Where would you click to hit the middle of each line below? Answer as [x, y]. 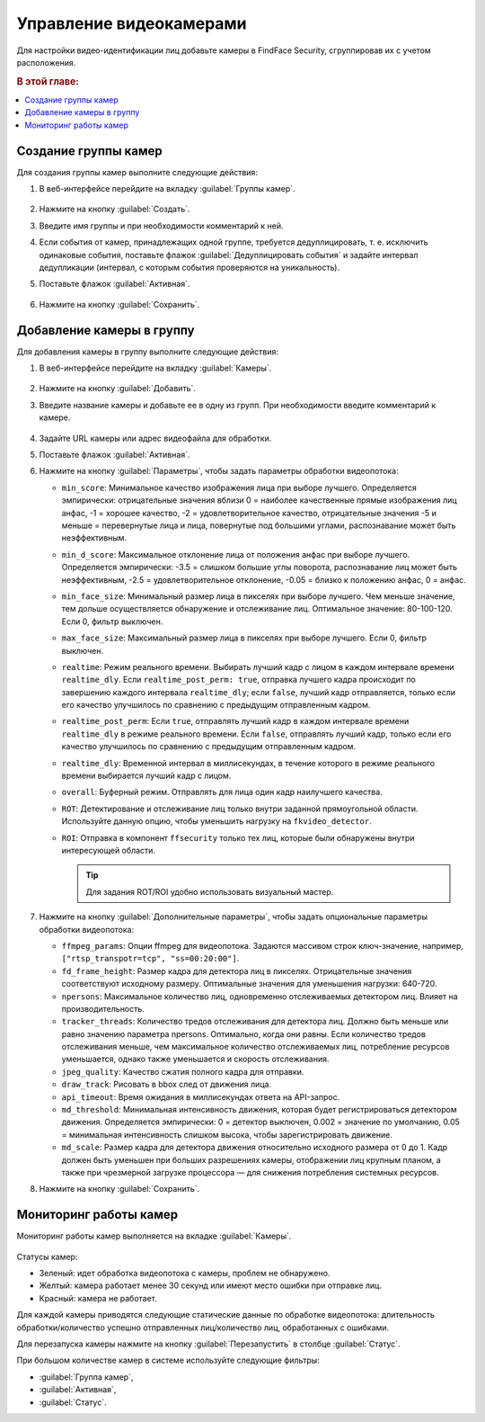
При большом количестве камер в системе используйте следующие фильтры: [168, 1360]
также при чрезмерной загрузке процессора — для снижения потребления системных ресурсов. [250, 1172]
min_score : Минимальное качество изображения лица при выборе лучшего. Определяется [239, 487]
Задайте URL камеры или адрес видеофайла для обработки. [155, 438]
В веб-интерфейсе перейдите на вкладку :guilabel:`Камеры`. [155, 368]
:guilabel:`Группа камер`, [86, 1377]
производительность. [103, 1008]
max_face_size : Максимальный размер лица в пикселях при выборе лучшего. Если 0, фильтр [244, 638]
